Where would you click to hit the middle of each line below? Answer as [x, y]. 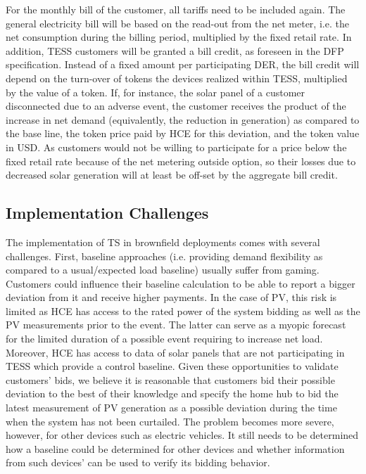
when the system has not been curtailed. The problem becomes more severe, [170, 421]
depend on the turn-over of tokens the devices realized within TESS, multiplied [177, 78]
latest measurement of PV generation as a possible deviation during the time [171, 408]
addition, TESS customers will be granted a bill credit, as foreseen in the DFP [175, 50]
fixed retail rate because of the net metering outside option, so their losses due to [181, 161]
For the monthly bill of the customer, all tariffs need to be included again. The [176, 9]
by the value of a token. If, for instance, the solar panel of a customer [155, 92]
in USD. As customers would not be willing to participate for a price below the [176, 147]
